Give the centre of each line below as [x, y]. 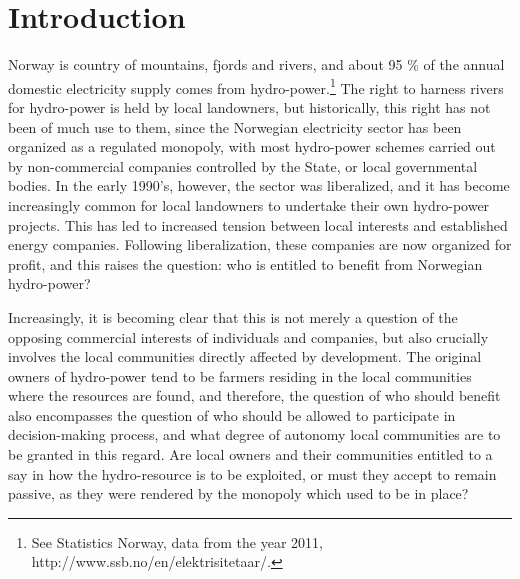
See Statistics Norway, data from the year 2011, [177, 541]
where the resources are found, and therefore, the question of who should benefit [254, 395]
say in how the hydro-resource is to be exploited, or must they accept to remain [252, 473]
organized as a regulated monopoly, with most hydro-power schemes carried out [252, 146]
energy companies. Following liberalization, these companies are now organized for [260, 244]
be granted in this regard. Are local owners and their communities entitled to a [250, 454]
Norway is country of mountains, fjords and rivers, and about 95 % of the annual [256, 64]
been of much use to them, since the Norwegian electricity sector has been [235, 126]
